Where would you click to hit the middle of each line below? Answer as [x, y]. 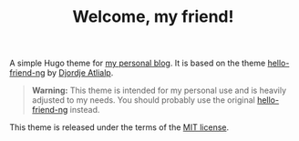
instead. [85, 110]
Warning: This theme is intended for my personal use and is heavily [159, 91]
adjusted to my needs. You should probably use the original [143, 100]
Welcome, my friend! [153, 17]
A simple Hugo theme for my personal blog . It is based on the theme [138, 63]
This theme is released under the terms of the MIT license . [119, 127]
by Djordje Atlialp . [80, 73]
